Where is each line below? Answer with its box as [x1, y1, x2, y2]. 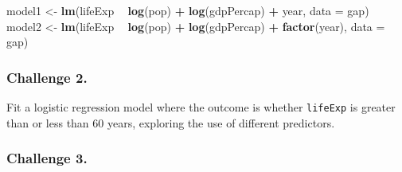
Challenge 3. [6, 148, 88, 168]
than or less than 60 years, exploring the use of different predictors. [6, 114, 335, 131]
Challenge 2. [6, 67, 88, 87]
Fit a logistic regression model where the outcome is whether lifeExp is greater [6, 99, 396, 115]
